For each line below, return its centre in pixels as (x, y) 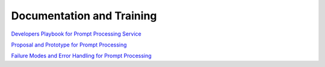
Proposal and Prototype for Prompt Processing (69, 45)
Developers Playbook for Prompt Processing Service (76, 34)
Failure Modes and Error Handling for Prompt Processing (81, 56)
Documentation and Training (84, 16)
